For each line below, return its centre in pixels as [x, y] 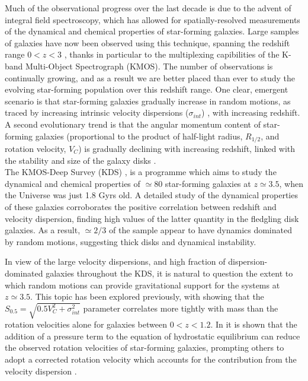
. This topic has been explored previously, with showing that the [147, 296]
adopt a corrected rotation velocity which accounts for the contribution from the [151, 359]
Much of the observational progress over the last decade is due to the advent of [148, 8]
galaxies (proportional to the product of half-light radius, [139, 136]
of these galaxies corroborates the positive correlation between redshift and [141, 206]
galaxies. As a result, [43, 230]
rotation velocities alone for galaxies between [86, 324]
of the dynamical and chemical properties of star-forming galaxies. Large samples [152, 31]
